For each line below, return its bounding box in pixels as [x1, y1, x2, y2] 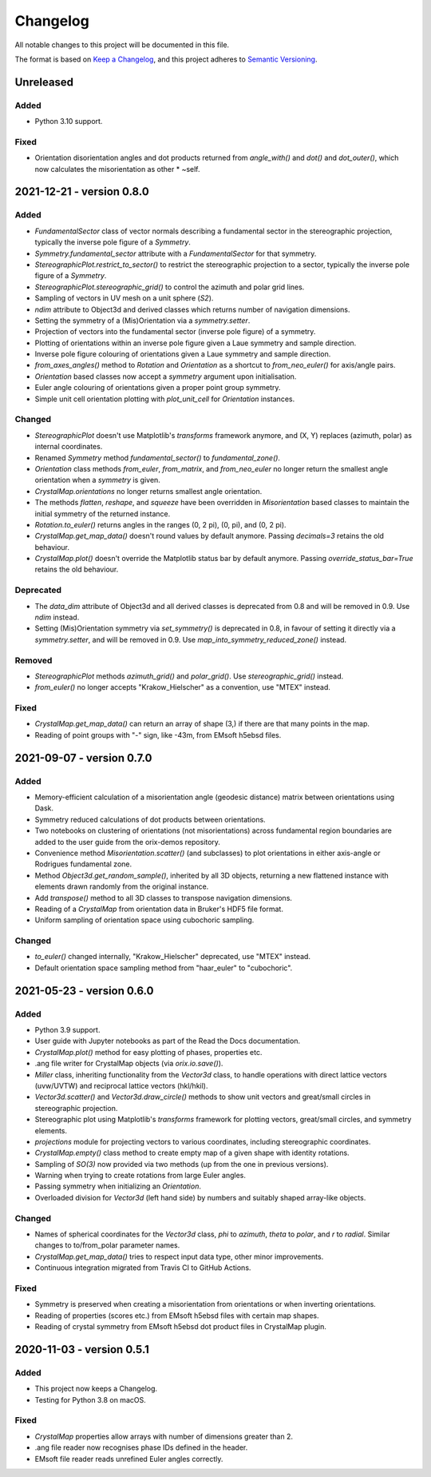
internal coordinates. [34, 442, 103, 452]
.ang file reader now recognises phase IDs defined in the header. [34, 1443, 248, 1452]
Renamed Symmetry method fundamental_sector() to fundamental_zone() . [34, 452, 281, 463]
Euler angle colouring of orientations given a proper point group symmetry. [34, 383, 281, 392]
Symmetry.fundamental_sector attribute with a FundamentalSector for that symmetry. [34, 249, 317, 258]
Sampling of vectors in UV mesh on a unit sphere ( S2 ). [34, 293, 214, 303]
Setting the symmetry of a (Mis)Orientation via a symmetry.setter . [34, 316, 251, 325]
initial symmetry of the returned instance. [34, 508, 171, 519]
